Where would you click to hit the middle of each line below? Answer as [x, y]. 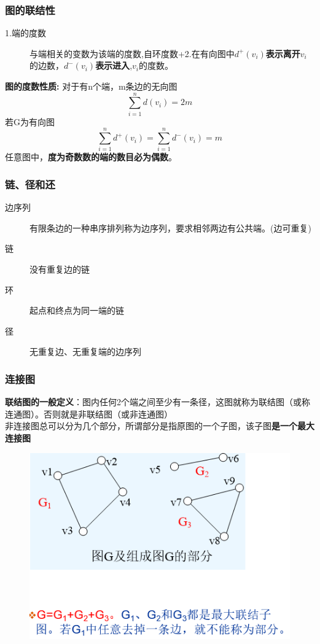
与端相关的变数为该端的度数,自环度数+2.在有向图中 [132, 53]
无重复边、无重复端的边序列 [85, 351]
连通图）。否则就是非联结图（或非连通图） [89, 413]
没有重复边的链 [60, 269]
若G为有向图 [30, 121]
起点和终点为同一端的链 [77, 310]
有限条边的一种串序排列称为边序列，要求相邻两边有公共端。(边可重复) [170, 227]
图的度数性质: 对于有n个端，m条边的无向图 [91, 86]
